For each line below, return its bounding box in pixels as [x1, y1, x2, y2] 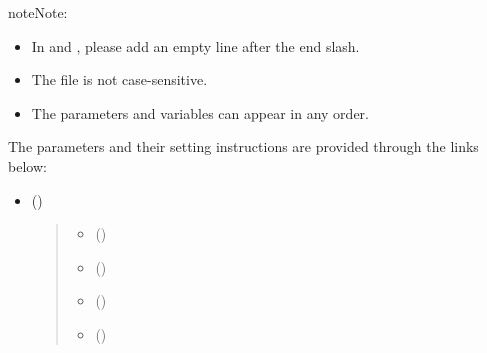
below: [8, 155, 47, 176]
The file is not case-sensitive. [31, 69, 208, 90]
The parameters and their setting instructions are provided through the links [8, 136, 479, 157]
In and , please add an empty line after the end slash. [31, 35, 360, 56]
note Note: [8, 2, 68, 22]
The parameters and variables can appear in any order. [31, 102, 369, 123]
